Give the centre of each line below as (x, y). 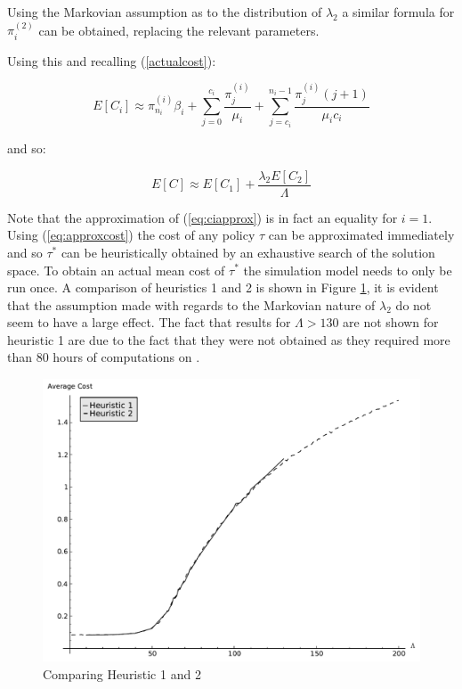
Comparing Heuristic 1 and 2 (122, 673)
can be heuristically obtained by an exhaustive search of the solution (248, 252)
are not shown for (391, 322)
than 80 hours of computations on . (104, 357)
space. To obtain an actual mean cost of (116, 270)
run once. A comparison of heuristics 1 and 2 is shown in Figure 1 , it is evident (223, 287)
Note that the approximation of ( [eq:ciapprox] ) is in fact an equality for (203, 217)
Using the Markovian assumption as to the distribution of (165, 12)
